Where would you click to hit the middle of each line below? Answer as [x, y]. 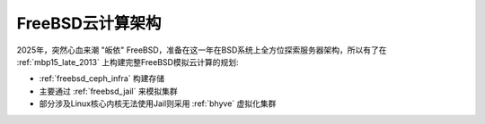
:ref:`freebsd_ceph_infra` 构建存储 [102, 79]
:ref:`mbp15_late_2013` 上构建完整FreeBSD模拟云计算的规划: [128, 62]
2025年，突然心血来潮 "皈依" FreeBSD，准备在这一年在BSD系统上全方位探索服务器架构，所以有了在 [202, 50]
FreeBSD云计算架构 [89, 23]
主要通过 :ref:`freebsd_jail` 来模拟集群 [109, 91]
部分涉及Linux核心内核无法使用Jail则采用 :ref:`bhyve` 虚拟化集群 [158, 103]
